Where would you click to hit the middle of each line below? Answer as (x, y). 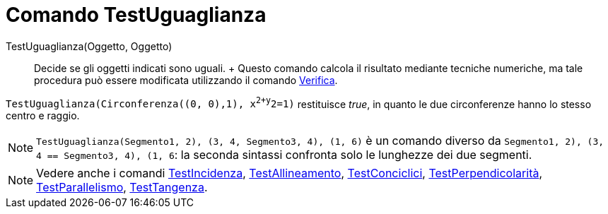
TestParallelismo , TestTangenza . (122, 188)
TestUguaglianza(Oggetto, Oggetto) (89, 46)
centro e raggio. (43, 116)
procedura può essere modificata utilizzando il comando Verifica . (186, 80)
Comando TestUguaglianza (136, 15)
